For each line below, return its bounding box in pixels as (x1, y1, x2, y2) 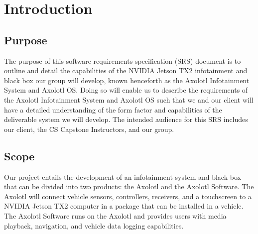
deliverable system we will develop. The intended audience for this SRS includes (4, 114, 248, 124)
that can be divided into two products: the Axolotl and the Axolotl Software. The (4, 181, 254, 192)
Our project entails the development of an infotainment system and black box (4, 171, 241, 182)
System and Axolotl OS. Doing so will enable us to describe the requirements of (4, 85, 248, 95)
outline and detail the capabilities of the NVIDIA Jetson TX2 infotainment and (4, 65, 248, 76)
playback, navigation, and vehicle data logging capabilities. (4, 220, 184, 231)
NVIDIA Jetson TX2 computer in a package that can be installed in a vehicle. (4, 201, 244, 211)
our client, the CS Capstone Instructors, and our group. (4, 123, 174, 134)
